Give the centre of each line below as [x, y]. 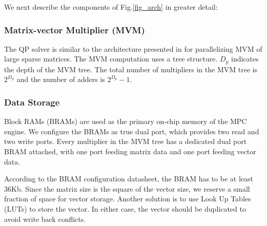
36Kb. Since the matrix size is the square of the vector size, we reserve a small [127, 188]
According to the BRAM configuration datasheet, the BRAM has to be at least [129, 179]
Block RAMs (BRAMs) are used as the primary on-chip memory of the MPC [126, 121]
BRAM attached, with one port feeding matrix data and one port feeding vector [130, 151]
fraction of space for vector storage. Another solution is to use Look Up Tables [128, 199]
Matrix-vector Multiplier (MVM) [75, 29]
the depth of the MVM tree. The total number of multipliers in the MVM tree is [131, 69]
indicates [245, 59]
